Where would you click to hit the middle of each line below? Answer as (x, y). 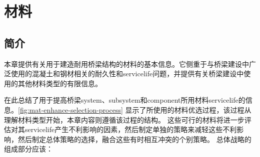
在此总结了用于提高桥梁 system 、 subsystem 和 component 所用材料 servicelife (121, 100)
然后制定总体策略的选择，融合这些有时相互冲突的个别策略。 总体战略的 (134, 139)
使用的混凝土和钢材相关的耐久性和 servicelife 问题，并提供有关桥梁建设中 (127, 74)
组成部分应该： (28, 149)
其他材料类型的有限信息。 (60, 83)
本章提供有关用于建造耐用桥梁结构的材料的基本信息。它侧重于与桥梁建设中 (126, 64)
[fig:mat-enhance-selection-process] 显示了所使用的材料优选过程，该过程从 (135, 109)
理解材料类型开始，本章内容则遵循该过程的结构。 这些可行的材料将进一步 (124, 119)
